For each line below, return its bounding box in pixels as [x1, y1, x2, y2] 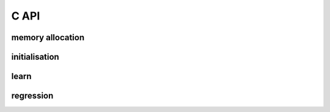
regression [11, 91, 54, 101]
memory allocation [11, 32, 85, 43]
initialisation [11, 52, 59, 62]
